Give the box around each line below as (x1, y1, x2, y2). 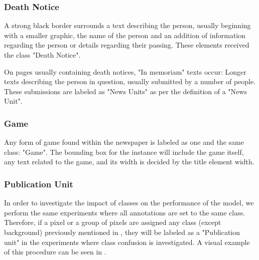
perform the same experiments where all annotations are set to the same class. (4, 207, 245, 217)
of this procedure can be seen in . (4, 246, 106, 257)
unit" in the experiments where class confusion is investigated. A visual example (4, 236, 250, 247)
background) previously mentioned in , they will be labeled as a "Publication (4, 226, 240, 237)
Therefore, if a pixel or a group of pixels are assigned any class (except (4, 217, 221, 227)
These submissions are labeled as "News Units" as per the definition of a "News (4, 86, 247, 96)
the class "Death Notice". (4, 50, 81, 60)
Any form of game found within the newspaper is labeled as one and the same (4, 137, 244, 147)
